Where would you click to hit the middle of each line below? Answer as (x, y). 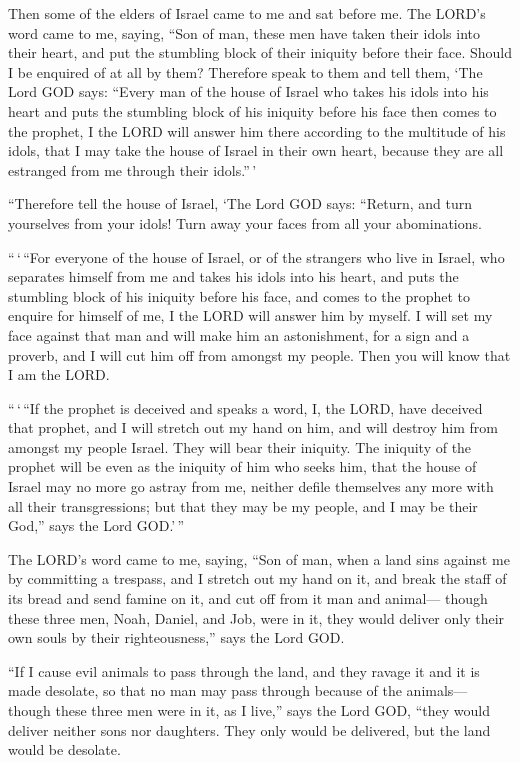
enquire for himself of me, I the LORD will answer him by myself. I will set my (250, 315)
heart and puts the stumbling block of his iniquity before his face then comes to (252, 110)
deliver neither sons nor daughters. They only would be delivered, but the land (249, 729)
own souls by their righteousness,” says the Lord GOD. (176, 637)
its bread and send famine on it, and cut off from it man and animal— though (248, 598)
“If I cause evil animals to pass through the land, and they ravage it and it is (244, 670)
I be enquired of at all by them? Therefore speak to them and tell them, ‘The (245, 71)
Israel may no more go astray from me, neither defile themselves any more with (251, 486)
